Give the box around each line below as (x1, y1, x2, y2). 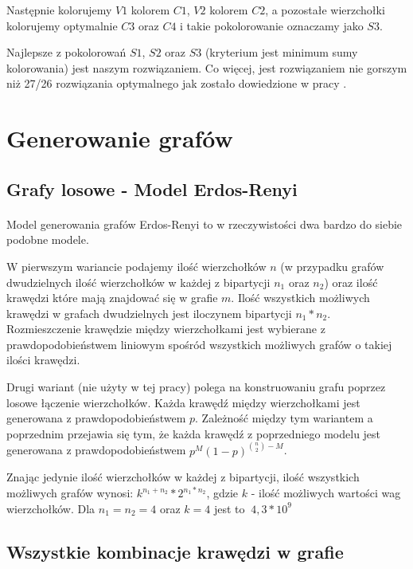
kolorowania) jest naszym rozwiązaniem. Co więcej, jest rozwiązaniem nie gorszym (6, 59, 407, 76)
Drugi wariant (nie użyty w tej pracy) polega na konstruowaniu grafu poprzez (6, 379, 386, 395)
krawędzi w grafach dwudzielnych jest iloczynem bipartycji (6, 304, 292, 321)
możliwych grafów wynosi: (6, 485, 134, 501)
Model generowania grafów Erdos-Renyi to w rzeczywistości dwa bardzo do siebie (6, 215, 403, 232)
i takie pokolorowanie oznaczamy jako (180, 17, 364, 33)
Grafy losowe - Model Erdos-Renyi (6, 176, 298, 201)
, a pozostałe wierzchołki (265, 2, 385, 18)
